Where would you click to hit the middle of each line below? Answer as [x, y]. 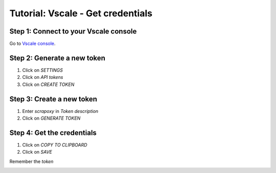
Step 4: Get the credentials [53, 133]
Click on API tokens [43, 77]
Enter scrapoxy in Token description [60, 111]
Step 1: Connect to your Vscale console [73, 31]
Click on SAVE [37, 152]
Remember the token [31, 161]
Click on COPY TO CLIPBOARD [55, 145]
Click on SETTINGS [43, 70]
